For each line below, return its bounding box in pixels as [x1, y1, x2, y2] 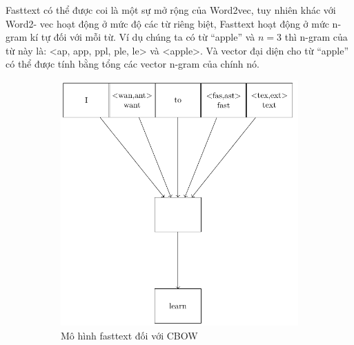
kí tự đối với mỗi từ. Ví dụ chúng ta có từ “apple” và [30, 30, 255, 44]
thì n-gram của [284, 30, 348, 44]
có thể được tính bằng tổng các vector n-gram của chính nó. [6, 57, 259, 71]
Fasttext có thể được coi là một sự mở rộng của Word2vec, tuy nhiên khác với [6, 3, 336, 17]
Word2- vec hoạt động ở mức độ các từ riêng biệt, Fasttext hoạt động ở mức [6, 16, 329, 30]
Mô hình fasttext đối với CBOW [61, 328, 198, 342]
